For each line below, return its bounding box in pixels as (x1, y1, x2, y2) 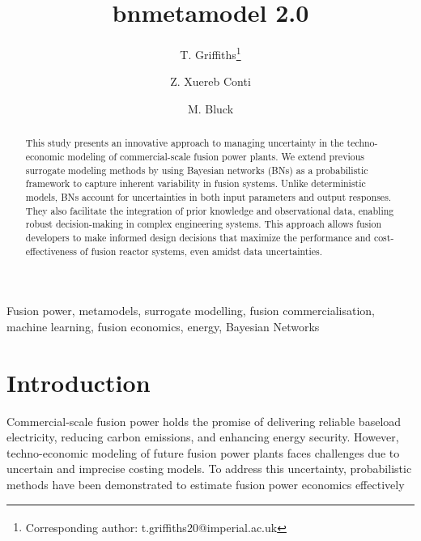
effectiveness (25, 244, 77, 258)
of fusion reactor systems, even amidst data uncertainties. (79, 244, 323, 258)
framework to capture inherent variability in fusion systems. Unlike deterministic (25, 177, 366, 190)
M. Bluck (187, 100, 234, 117)
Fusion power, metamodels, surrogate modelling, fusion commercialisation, (6, 302, 375, 319)
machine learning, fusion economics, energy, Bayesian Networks (6, 317, 320, 334)
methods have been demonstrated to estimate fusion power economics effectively (6, 475, 405, 492)
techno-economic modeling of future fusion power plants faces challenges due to (6, 444, 400, 461)
